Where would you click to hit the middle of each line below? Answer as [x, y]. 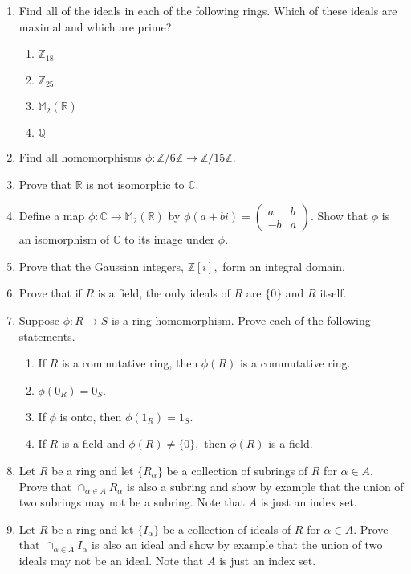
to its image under [170, 239]
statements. [47, 336]
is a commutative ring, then [130, 363]
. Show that [339, 216]
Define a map [52, 216]
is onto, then [91, 416]
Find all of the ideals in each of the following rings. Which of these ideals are [208, 10]
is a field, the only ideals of [164, 293]
